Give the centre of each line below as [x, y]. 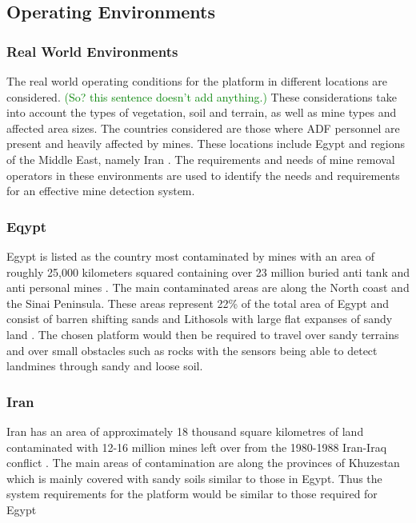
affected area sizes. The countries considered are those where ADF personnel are [203, 128]
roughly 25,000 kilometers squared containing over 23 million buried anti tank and [208, 271]
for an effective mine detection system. [101, 191]
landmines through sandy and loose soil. [105, 366]
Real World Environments [92, 51]
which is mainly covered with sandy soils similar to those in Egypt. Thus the [194, 478]
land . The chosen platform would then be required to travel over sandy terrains [203, 334]
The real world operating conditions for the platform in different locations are [197, 81]
